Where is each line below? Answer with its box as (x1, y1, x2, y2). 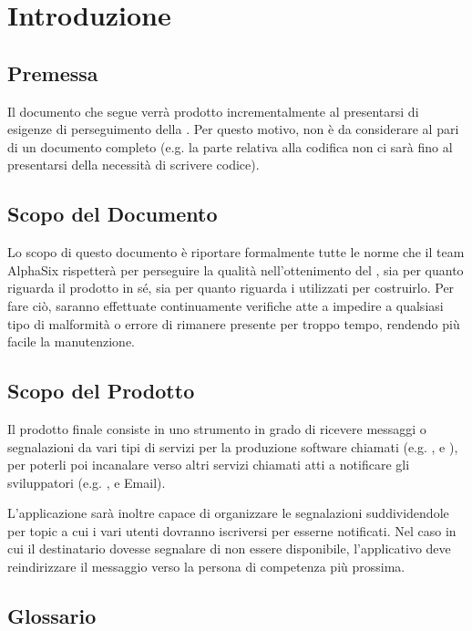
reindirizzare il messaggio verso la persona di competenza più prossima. (7, 557, 405, 576)
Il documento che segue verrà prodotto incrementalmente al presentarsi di (7, 101, 419, 120)
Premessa (7, 58, 98, 87)
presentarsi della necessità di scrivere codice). (7, 155, 260, 174)
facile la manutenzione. (7, 332, 135, 351)
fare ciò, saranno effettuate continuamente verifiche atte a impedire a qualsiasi (7, 295, 444, 315)
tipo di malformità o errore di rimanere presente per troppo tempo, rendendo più (7, 314, 460, 333)
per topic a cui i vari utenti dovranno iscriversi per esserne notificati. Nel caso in (7, 521, 457, 540)
